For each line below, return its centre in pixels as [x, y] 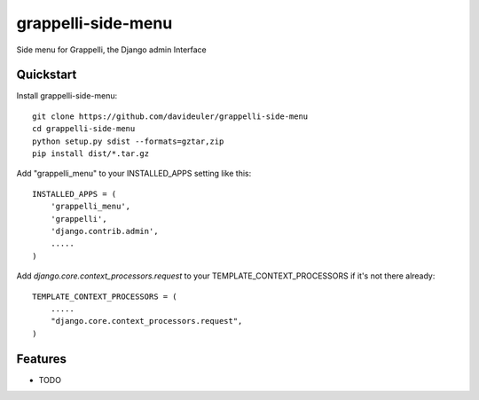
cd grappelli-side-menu [84, 129]
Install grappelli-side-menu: [67, 96]
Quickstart [47, 75]
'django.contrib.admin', [104, 231]
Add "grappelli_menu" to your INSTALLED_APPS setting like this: [134, 174]
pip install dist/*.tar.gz [91, 154]
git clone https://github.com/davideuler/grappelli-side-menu [170, 116]
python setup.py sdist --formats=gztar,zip [128, 141]
